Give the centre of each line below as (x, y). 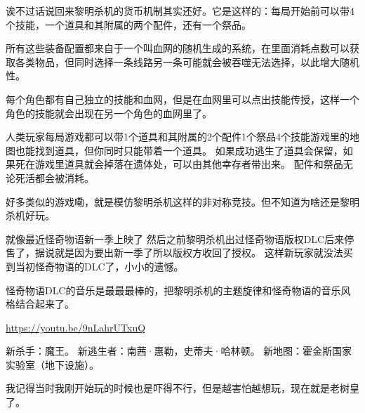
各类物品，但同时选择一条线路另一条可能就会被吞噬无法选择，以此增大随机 (187, 61)
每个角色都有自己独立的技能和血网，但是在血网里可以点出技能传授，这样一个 (182, 99)
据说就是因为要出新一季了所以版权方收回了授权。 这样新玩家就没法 (189, 253)
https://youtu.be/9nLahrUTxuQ (76, 327)
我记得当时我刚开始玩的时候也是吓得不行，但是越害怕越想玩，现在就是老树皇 (182, 388)
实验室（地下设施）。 (52, 364)
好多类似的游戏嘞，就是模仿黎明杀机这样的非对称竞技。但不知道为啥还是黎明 (182, 201)
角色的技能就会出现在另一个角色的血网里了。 (109, 113)
